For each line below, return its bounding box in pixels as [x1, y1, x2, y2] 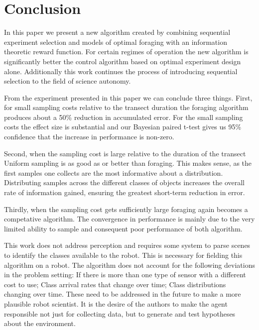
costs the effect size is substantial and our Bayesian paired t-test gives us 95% [4, 121, 242, 132]
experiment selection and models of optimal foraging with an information [4, 36, 227, 47]
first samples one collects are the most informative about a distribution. [4, 167, 223, 178]
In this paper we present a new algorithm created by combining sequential [4, 27, 231, 37]
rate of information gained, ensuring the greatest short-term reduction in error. [4, 187, 245, 198]
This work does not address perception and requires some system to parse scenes [4, 240, 251, 250]
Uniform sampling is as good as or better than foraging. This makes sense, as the [4, 158, 252, 168]
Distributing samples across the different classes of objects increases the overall [4, 177, 245, 188]
